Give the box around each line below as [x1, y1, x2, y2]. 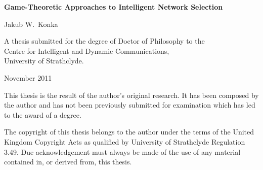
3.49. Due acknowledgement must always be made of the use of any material [4, 146, 241, 157]
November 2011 [4, 72, 52, 83]
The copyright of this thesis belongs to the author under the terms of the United [4, 126, 254, 137]
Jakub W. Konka [4, 18, 58, 29]
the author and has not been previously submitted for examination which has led [4, 99, 255, 110]
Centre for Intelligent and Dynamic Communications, [4, 45, 169, 56]
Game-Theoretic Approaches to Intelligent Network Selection [4, 2, 223, 12]
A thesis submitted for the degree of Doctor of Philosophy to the [4, 36, 205, 46]
